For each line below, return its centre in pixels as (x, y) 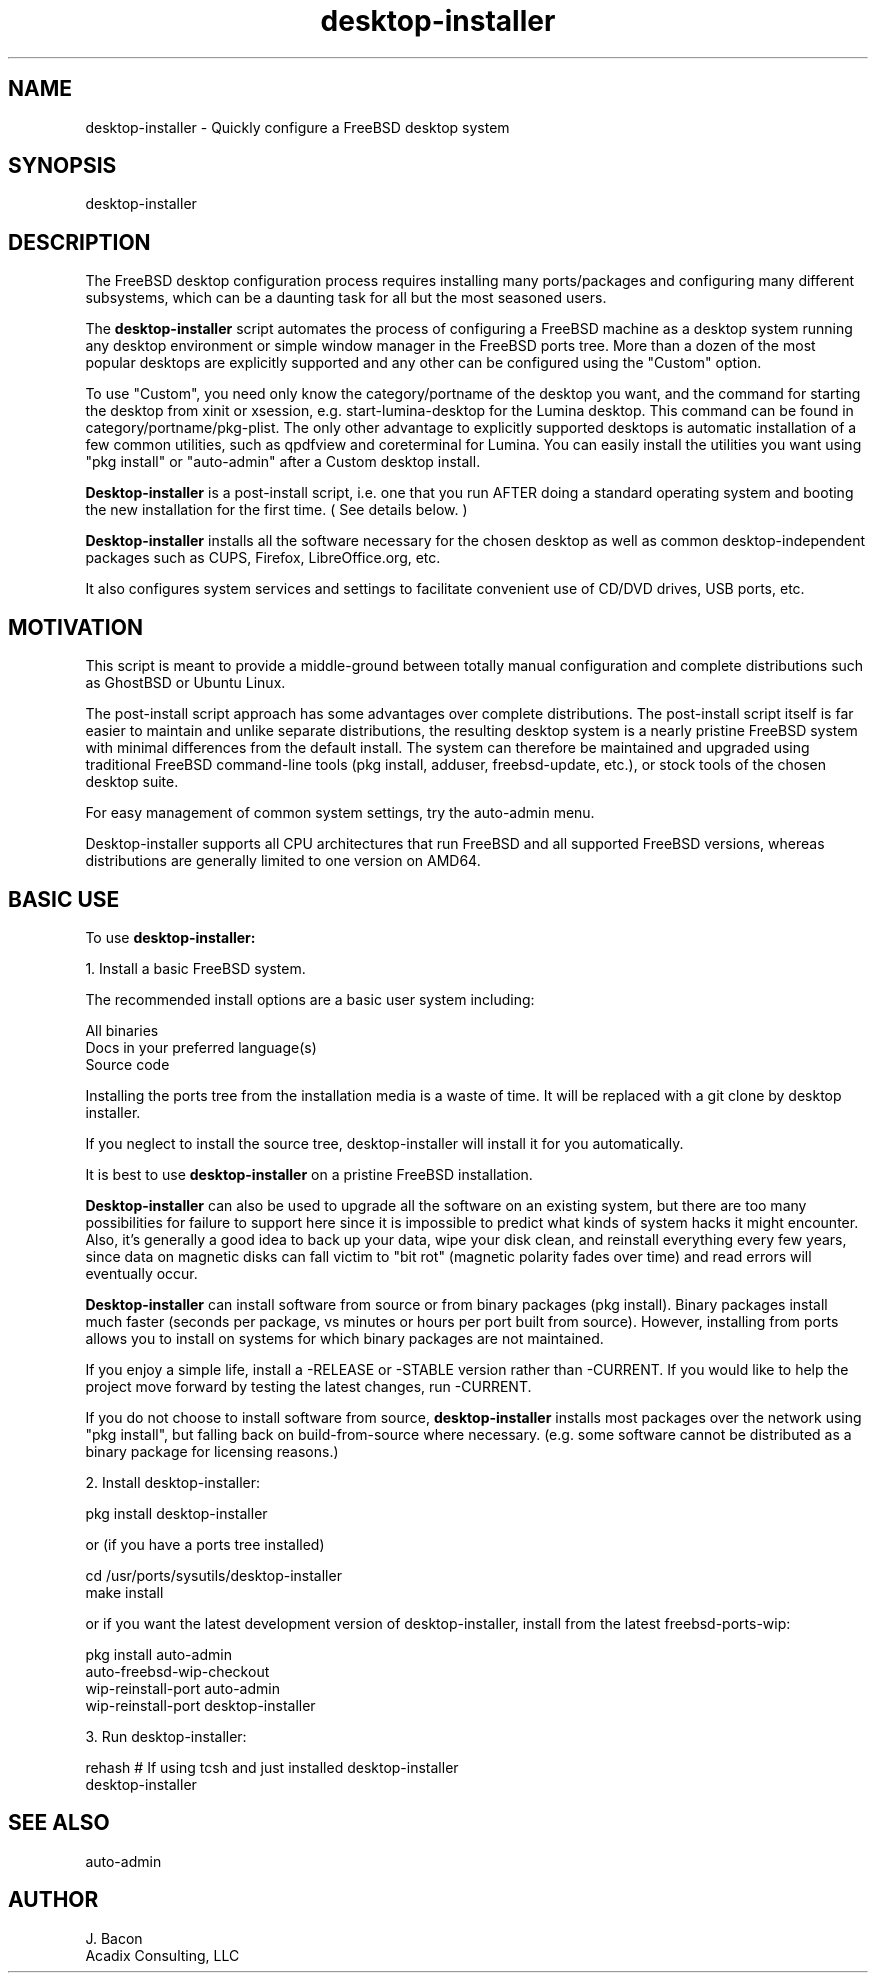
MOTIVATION (75, 627)
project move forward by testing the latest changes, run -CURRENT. (308, 1386)
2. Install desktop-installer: (173, 1482)
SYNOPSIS (62, 166)
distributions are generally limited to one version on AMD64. (283, 861)
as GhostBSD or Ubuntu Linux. (185, 683)
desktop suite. (132, 782)
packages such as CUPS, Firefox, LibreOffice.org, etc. (263, 558)
